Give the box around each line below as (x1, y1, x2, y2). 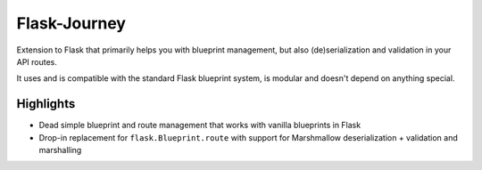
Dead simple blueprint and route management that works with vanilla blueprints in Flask (38, 120, 361, 131)
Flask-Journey (16, 13, 127, 33)
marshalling (38, 145, 82, 156)
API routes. (16, 56, 58, 67)
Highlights (16, 96, 76, 111)
